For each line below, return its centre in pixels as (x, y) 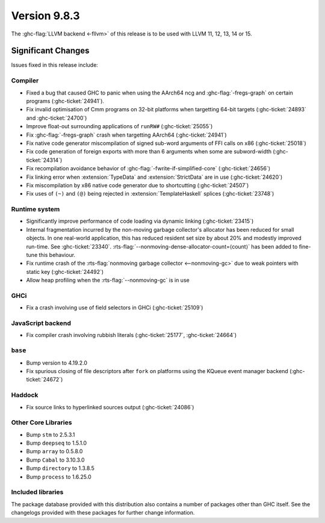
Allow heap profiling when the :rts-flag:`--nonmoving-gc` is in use (108, 280)
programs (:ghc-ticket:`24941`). (65, 101)
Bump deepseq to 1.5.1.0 (57, 443)
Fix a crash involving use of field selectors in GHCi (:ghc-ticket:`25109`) (115, 308)
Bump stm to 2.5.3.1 (51, 435)
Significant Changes (50, 51)
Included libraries (37, 492)
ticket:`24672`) (45, 380)
